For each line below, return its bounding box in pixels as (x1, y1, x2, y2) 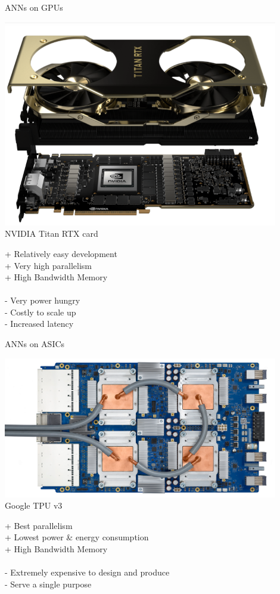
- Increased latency (5, 317, 74, 330)
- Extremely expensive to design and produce (5, 566, 170, 578)
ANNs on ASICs (5, 338, 65, 350)
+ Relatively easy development (5, 247, 117, 259)
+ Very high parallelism (5, 259, 92, 271)
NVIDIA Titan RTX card (5, 227, 98, 240)
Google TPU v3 (5, 499, 63, 512)
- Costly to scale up (5, 305, 76, 318)
